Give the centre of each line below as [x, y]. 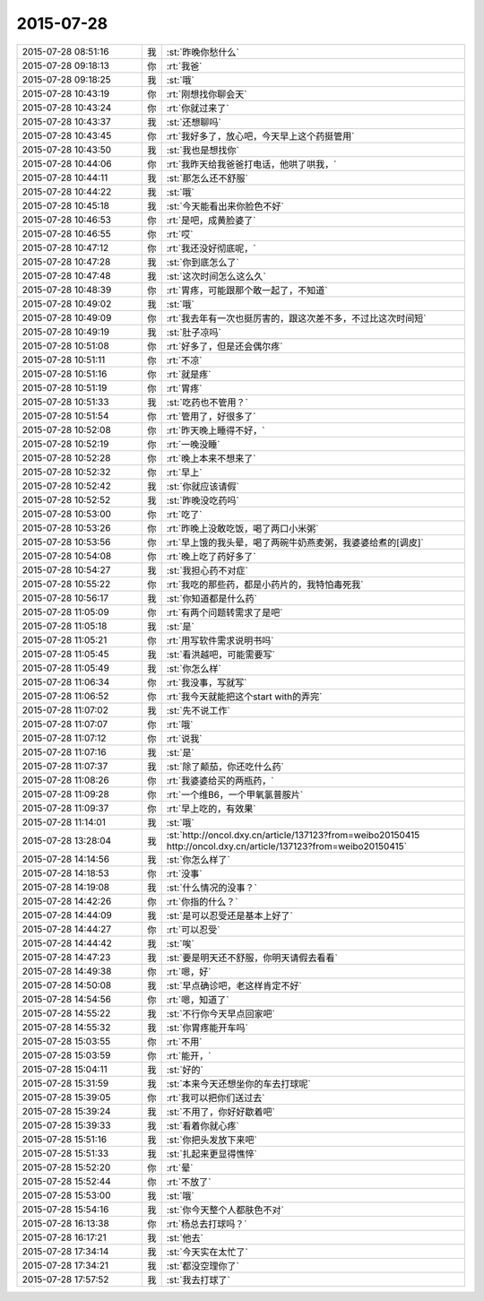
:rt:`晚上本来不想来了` [211, 458]
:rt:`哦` [180, 724]
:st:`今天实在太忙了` [207, 1252]
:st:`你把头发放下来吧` [212, 1140]
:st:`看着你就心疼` [203, 1125]
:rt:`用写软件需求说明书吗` [220, 640]
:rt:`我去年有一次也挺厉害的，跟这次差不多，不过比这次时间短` [296, 318]
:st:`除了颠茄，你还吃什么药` [225, 767]
